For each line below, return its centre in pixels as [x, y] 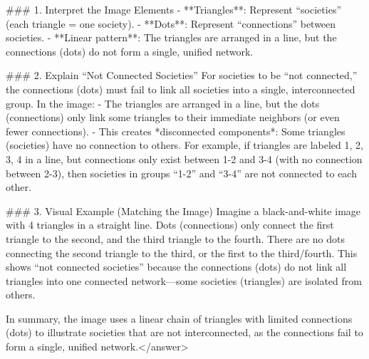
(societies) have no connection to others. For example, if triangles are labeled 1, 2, [184, 145]
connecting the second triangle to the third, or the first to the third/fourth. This [182, 253]
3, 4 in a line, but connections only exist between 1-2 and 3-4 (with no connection [184, 158]
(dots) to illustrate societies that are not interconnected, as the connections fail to [184, 332]
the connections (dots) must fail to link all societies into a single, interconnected [181, 89]
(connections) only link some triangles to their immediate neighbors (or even [173, 117]
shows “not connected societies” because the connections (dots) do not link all [176, 267]
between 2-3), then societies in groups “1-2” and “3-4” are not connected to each [181, 173]
